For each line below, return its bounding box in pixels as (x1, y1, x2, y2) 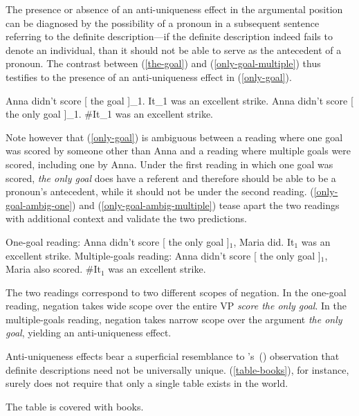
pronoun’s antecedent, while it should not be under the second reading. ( (6, 184, 314, 199)
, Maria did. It (233, 234, 295, 248)
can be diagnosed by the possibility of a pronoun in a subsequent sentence (6, 15, 320, 30)
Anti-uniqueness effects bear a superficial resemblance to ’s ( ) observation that (6, 349, 340, 363)
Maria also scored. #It (6, 262, 101, 276)
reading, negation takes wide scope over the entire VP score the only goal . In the (6, 298, 347, 313)
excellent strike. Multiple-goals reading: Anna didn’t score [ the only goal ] (6, 248, 321, 262)
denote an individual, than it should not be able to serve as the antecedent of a (6, 42, 342, 57)
